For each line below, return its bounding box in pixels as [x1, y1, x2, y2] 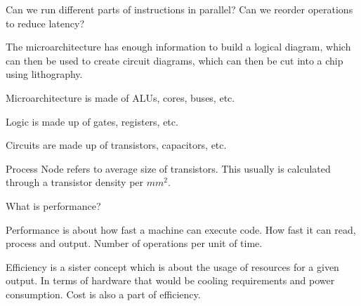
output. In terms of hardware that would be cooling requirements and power [6, 273, 335, 288]
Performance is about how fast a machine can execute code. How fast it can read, [6, 222, 356, 237]
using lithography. [6, 67, 83, 81]
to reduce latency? [6, 15, 85, 30]
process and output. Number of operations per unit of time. [6, 236, 263, 251]
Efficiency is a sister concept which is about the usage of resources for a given [6, 259, 339, 274]
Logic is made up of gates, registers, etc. [6, 114, 178, 128]
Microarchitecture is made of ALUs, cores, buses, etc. [6, 90, 235, 105]
